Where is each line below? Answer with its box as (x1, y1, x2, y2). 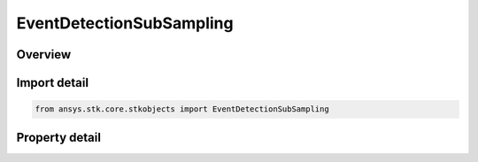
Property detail (16, 129, 102, 145)
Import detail (16, 75, 89, 90)
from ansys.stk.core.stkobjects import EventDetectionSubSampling (35, 104, 329, 114)
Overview (16, 47, 72, 62)
